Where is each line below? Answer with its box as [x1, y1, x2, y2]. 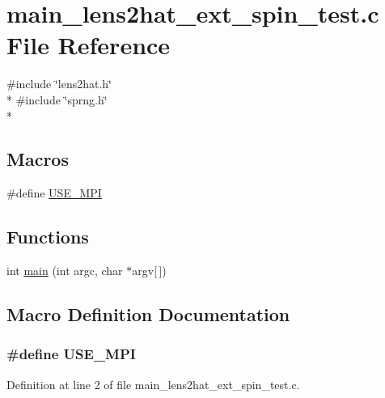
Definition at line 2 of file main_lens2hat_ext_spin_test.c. [6, 375, 300, 392]
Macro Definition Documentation [6, 302, 290, 327]
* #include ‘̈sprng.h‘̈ [6, 91, 108, 108]
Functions [6, 224, 89, 249]
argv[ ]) [132, 262, 167, 279]
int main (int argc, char [6, 262, 123, 279]
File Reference [6, 28, 171, 61]
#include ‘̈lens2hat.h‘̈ [6, 75, 112, 92]
